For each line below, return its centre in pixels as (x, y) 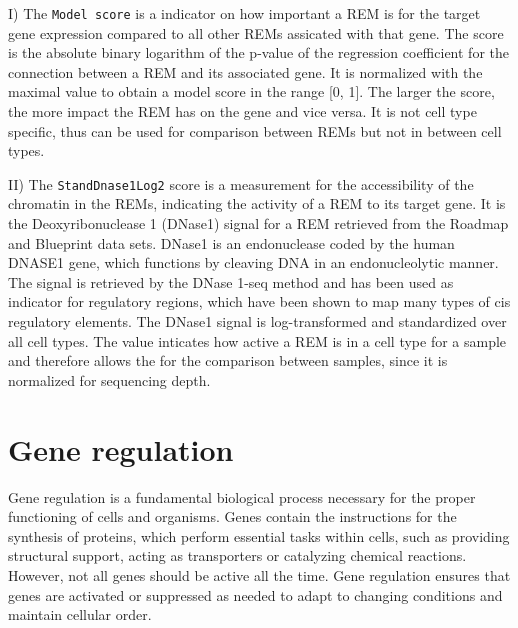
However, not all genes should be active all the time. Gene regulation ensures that (259, 574)
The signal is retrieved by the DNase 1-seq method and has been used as (231, 281)
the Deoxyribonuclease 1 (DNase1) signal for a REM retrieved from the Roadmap (258, 223)
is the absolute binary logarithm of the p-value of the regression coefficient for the (258, 52)
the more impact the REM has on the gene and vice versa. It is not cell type (242, 111)
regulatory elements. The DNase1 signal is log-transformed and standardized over (257, 321)
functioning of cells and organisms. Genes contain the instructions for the (232, 516)
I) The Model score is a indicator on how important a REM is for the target (244, 13)
